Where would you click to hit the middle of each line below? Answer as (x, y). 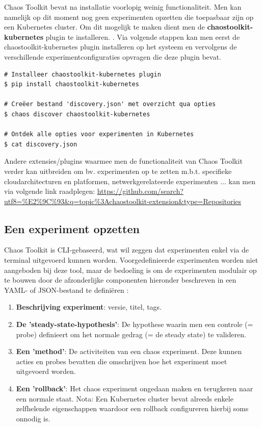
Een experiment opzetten (72, 228)
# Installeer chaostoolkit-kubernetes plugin (83, 74)
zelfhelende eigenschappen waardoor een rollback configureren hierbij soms (132, 408)
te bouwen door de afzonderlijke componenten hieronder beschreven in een (120, 280)
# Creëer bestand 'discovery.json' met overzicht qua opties (110, 104)
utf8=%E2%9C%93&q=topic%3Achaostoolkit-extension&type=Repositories (123, 201)
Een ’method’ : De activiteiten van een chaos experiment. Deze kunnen (129, 351)
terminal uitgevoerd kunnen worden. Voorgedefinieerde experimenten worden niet (131, 260)
